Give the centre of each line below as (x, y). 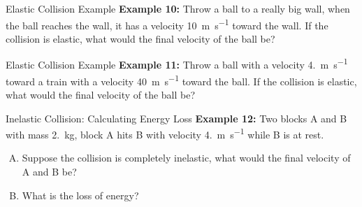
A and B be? (49, 171)
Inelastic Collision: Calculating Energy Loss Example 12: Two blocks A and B (176, 118)
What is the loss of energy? (80, 195)
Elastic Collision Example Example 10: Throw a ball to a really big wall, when (178, 8)
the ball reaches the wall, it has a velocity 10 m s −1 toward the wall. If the (167, 24)
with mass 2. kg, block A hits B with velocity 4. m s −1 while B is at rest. (165, 133)
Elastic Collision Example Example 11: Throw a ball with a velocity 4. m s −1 (177, 64)
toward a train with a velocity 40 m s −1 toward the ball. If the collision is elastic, (181, 80)
